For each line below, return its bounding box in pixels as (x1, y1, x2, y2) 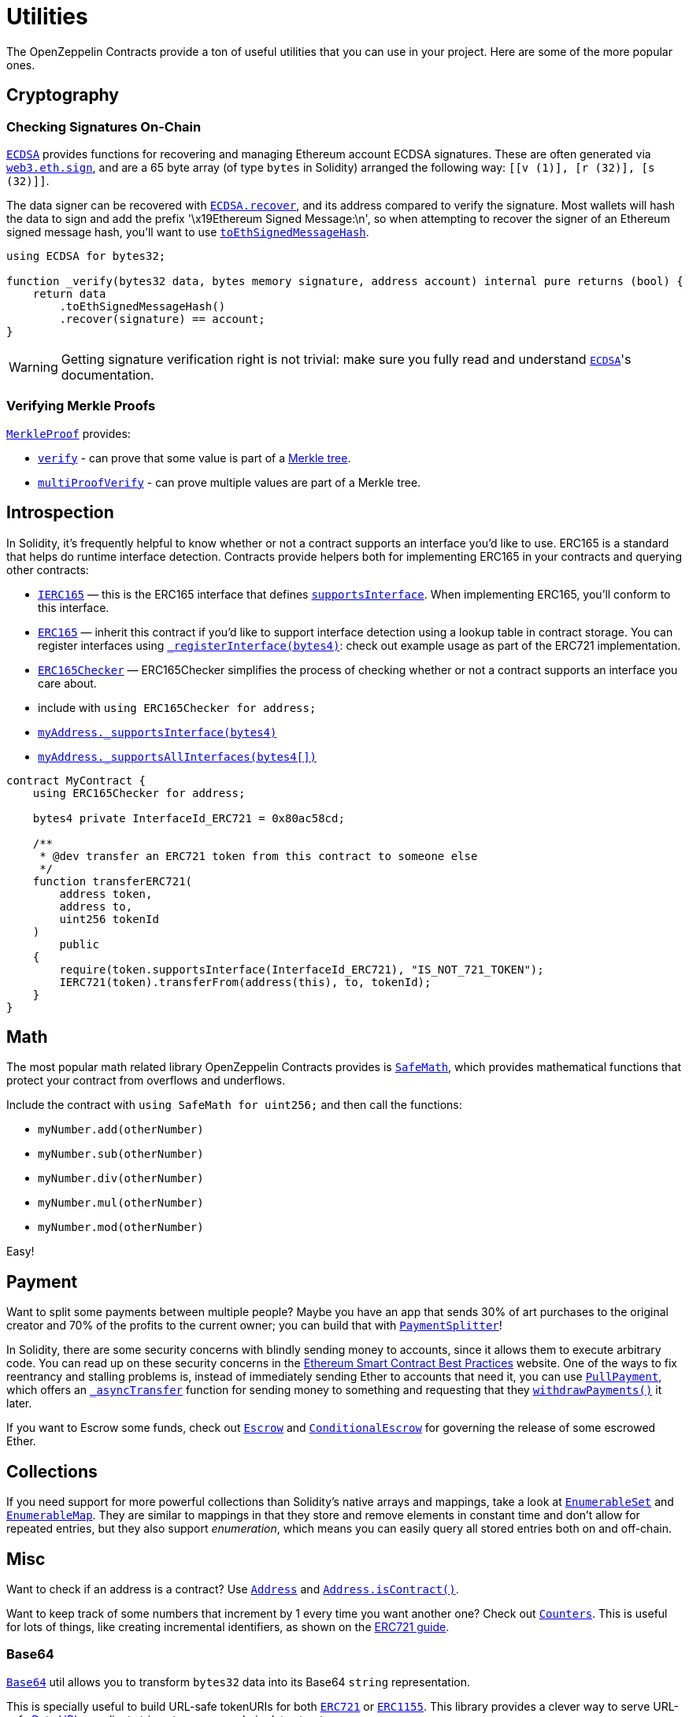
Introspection (6, 502, 114, 523)
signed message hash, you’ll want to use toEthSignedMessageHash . (6, 224, 369, 239)
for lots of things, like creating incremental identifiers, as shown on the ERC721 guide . (6, 1619, 450, 1634)
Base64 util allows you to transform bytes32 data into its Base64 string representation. (6, 1674, 471, 1689)
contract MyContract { (6, 773, 146, 787)
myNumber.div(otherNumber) (38, 1172, 204, 1185)
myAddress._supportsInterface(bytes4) (38, 725, 277, 739)
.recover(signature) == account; (59, 312, 265, 325)
